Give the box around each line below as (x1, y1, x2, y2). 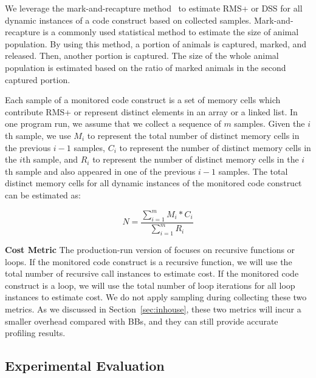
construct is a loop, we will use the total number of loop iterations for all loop (5, 278, 295, 291)
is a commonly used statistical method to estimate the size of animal (43, 25, 299, 38)
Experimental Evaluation (5, 356, 165, 375)
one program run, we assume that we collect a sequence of (5, 117, 221, 130)
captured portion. (5, 73, 70, 86)
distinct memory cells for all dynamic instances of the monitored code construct (5, 177, 302, 189)
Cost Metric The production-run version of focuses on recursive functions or (5, 243, 295, 255)
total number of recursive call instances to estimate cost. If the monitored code (5, 267, 299, 280)
